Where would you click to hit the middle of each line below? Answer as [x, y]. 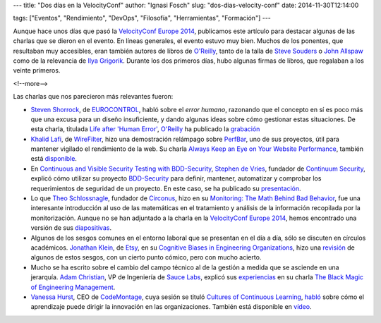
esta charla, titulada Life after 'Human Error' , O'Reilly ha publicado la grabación [145, 129]
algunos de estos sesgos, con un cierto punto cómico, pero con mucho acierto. [146, 257]
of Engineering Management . [73, 287]
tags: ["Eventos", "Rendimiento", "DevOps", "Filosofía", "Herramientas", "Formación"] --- [142, 18]
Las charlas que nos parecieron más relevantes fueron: [93, 97]
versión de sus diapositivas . [71, 228]
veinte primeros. [37, 71]
